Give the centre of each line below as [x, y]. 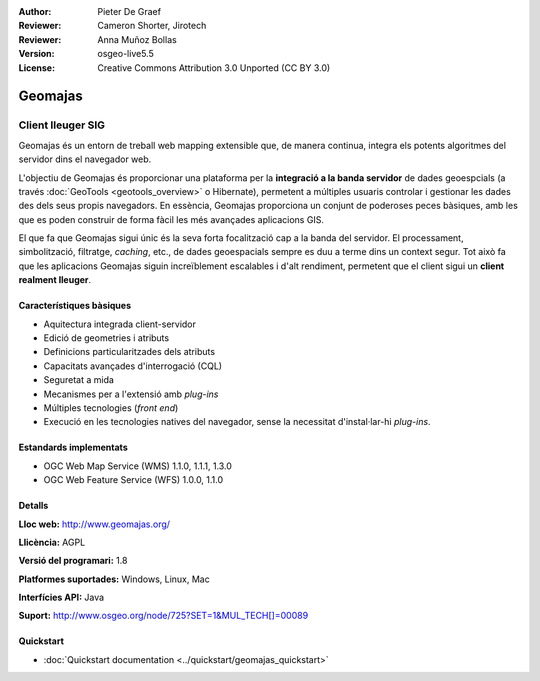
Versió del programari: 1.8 [73, 561]
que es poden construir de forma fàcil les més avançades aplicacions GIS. [171, 219]
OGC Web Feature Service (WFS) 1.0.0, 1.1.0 [133, 480]
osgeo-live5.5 [125, 54]
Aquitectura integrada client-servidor [120, 324]
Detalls [33, 506]
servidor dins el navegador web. [85, 159]
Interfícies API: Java [61, 597]
